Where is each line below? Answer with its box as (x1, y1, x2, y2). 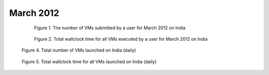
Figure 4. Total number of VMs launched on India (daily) (21, 47, 136, 53)
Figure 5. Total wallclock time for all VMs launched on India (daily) (21, 59, 157, 65)
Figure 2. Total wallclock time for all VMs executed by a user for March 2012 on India (34, 36, 208, 42)
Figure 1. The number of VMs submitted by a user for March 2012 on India (34, 25, 186, 31)
